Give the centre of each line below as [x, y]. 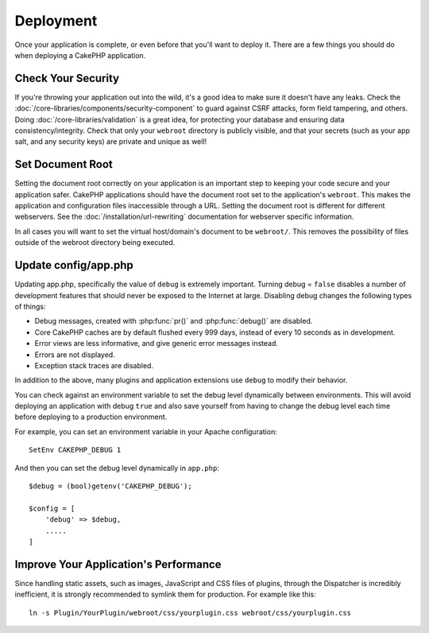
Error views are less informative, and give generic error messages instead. [156, 344]
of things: [31, 306]
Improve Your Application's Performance [118, 564]
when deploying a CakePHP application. [80, 55]
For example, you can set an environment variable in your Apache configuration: [146, 431]
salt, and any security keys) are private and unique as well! [111, 142]
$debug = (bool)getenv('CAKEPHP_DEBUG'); [110, 486]
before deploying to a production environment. [91, 417]
